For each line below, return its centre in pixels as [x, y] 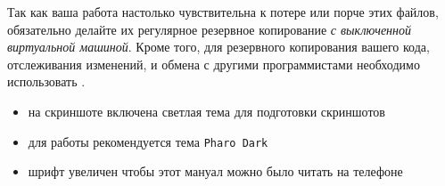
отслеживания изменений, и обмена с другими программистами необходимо [214, 64]
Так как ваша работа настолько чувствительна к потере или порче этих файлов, [223, 12]
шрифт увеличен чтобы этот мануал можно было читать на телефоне [215, 171]
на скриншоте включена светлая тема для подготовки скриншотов [206, 111]
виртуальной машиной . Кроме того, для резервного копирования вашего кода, [218, 47]
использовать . [46, 81]
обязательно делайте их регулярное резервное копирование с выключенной [209, 29]
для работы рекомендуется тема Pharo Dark [148, 141]
